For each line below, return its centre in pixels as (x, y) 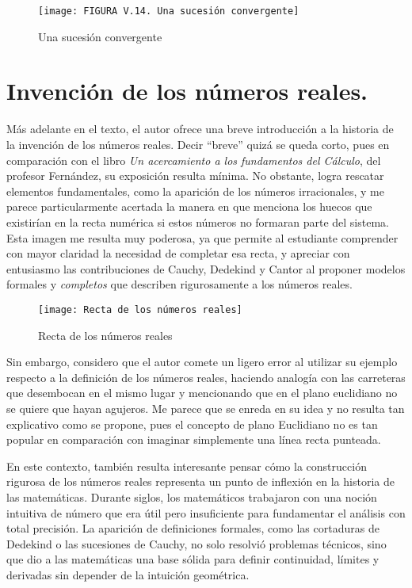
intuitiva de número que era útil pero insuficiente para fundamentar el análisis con (206, 512)
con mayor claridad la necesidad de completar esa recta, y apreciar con (178, 253)
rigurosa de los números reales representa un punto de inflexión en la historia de (200, 481)
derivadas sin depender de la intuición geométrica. (128, 574)
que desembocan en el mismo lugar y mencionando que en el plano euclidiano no (202, 393)
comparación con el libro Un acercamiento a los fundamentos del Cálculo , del (194, 160)
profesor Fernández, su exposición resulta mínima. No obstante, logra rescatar (195, 176)
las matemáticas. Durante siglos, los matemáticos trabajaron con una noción (192, 496)
